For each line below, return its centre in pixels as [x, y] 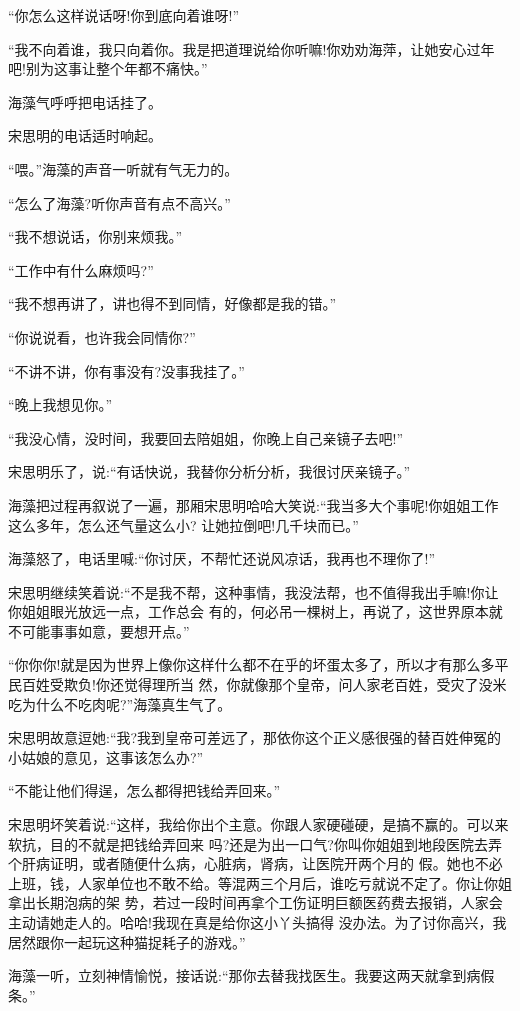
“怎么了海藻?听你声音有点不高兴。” [119, 202]
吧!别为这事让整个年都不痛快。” [108, 68]
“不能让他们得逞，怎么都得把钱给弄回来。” [144, 790]
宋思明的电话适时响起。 [85, 135]
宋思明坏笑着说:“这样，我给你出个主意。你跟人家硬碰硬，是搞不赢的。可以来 [258, 824]
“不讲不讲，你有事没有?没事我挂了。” [126, 370]
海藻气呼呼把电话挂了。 [85, 101]
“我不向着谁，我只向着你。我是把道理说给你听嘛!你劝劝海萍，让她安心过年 [251, 48]
